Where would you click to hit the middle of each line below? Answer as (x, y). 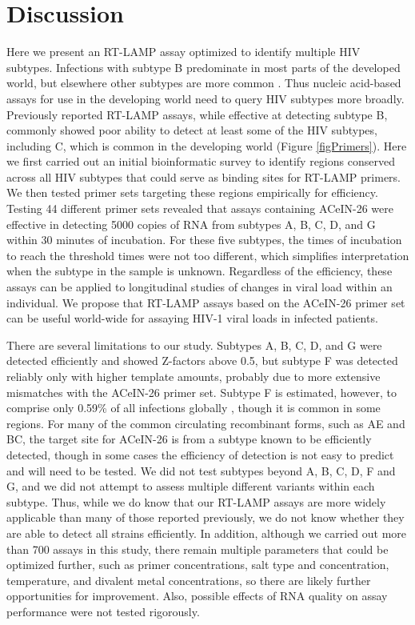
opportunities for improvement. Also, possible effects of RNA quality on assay (197, 596)
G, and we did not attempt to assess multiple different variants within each (191, 486)
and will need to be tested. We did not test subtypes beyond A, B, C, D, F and (201, 470)
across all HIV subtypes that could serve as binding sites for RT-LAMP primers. (204, 176)
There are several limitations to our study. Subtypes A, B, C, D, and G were (194, 345)
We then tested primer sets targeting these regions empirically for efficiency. (192, 192)
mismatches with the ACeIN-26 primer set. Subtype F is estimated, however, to (202, 392)
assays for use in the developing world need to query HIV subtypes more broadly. (206, 98)
